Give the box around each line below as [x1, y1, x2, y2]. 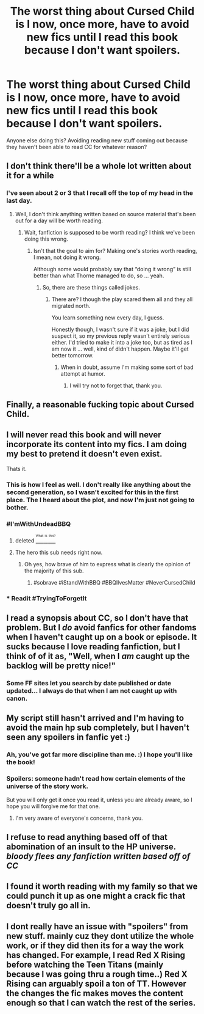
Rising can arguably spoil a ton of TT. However [6, 979, 187, 989]
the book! [6, 758, 35, 767]
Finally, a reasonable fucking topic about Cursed [6, 399, 194, 410]
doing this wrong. [24, 235, 69, 243]
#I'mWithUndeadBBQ [6, 519, 71, 528]
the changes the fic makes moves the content [6, 988, 184, 998]
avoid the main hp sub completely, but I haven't [6, 723, 190, 733]
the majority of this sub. [24, 567, 84, 574]
